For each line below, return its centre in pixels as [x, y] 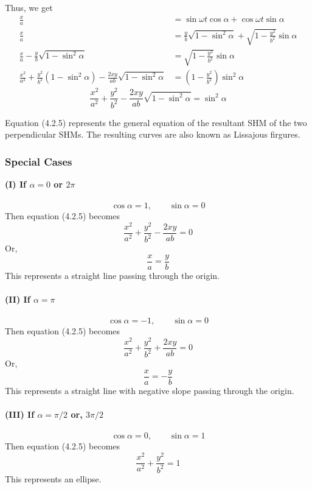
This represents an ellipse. [53, 478]
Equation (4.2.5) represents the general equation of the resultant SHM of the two [156, 122]
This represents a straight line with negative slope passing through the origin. [150, 391]
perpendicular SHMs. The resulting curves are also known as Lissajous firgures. [153, 134]
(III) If [20, 414]
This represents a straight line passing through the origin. [113, 275]
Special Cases [39, 161]
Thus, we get [29, 7]
